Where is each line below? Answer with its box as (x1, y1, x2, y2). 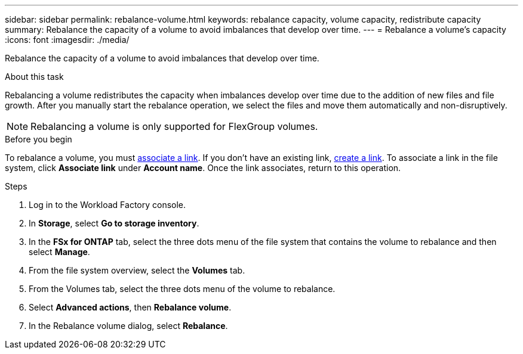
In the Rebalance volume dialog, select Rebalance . (29, 321, 228, 331)
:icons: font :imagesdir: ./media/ (5, 35, 130, 45)
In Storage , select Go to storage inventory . (29, 218, 199, 228)
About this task (5, 72, 64, 82)
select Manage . (29, 247, 90, 257)
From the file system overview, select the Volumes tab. (29, 265, 245, 275)
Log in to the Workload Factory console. (29, 200, 186, 210)
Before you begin (5, 134, 72, 144)
